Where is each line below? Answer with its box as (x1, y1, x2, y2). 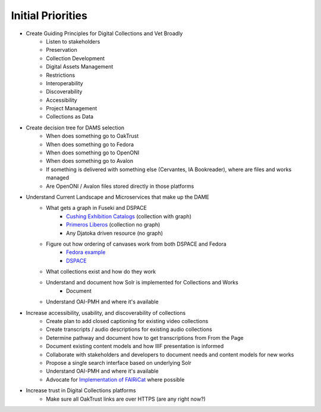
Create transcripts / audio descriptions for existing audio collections (46, 326, 212, 333)
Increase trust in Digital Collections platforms (26, 387, 136, 394)
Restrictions (46, 72, 75, 79)
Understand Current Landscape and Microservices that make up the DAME (26, 193, 209, 200)
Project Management (46, 105, 97, 112)
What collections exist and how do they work (46, 268, 156, 275)
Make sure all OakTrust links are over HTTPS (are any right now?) (46, 395, 206, 402)
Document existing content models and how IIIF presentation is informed (46, 343, 224, 350)
